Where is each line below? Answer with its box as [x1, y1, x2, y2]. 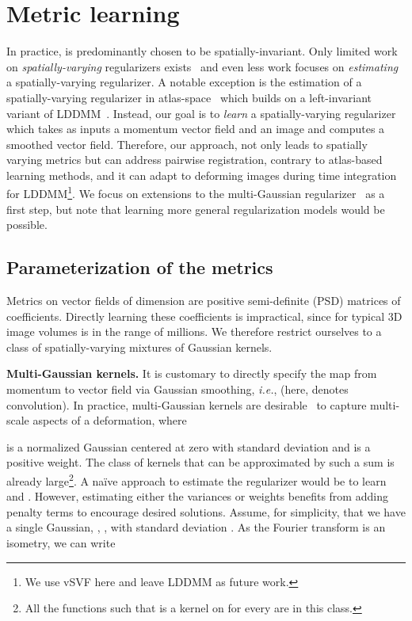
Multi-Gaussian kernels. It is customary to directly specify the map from [6, 365, 377, 382]
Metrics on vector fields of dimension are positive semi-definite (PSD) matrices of [6, 292, 401, 309]
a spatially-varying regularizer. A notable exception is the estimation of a [6, 74, 362, 90]
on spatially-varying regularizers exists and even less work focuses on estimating [6, 58, 399, 74]
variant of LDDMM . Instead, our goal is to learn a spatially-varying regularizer [6, 105, 396, 121]
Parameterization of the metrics [6, 255, 273, 280]
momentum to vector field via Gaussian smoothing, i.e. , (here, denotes [6, 381, 349, 398]
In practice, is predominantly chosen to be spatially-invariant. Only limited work [6, 43, 398, 59]
